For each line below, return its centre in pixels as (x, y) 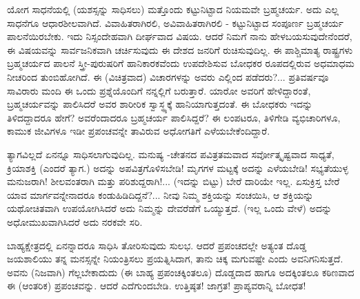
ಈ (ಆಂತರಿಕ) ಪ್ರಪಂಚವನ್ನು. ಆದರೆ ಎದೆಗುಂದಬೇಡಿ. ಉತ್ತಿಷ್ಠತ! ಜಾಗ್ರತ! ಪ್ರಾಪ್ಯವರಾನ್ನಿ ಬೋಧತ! (157, 286)
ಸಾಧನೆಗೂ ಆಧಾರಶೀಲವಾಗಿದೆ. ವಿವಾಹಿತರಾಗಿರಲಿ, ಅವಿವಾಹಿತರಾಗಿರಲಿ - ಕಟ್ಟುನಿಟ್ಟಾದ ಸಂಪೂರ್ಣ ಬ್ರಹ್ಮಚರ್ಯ (176, 22)
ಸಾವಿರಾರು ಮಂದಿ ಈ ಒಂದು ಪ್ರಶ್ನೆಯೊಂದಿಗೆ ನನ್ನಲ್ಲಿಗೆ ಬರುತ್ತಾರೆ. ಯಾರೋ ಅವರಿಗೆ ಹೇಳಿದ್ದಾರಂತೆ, (159, 90)
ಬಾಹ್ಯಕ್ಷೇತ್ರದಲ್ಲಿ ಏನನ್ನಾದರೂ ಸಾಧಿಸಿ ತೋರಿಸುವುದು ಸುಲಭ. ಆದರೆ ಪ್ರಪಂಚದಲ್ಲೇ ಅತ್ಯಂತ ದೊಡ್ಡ (157, 245)
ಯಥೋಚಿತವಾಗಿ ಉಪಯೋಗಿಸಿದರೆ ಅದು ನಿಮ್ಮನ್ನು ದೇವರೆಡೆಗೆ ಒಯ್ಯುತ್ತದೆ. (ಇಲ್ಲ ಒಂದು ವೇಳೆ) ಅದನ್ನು (170, 208)
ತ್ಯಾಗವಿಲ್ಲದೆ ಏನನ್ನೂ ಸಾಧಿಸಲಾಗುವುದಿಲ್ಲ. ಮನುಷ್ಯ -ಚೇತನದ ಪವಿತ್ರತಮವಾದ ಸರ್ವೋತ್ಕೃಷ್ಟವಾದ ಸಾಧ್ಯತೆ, (171, 154)
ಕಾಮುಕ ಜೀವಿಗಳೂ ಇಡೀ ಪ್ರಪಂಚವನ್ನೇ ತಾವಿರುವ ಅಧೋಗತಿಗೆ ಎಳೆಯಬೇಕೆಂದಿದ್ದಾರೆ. (139, 131)
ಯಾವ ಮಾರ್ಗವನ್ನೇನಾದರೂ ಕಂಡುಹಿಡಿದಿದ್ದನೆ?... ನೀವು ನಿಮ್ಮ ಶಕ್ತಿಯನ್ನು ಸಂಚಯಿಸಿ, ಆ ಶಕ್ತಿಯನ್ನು (160, 194)
